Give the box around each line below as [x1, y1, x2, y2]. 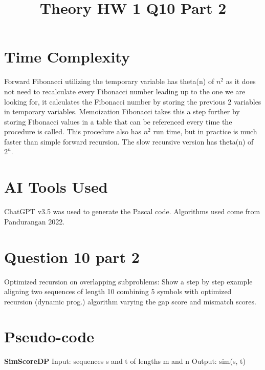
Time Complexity [4, 46, 130, 67]
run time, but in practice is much [153, 126, 257, 137]
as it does [226, 76, 256, 87]
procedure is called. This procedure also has [4, 126, 142, 137]
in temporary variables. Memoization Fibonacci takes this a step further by [4, 106, 240, 117]
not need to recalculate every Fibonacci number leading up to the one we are [4, 86, 246, 96]
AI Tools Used [4, 176, 108, 197]
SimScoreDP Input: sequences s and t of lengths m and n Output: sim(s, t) [4, 356, 246, 366]
